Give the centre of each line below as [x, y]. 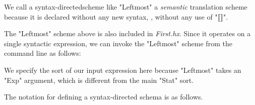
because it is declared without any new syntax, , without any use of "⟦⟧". [116, 16]
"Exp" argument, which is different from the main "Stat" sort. [99, 80]
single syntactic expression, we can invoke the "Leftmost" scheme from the [118, 43]
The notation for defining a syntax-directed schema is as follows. [104, 97]
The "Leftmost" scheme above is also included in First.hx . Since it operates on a [127, 33]
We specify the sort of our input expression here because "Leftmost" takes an [123, 70]
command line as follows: [43, 53]
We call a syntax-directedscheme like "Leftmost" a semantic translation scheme [126, 7]
